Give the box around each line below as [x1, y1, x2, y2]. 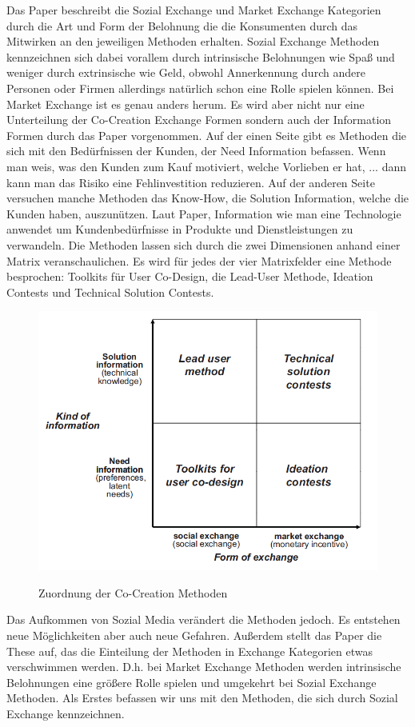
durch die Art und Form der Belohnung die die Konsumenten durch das [6, 17, 358, 34]
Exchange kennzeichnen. [6, 705, 125, 721]
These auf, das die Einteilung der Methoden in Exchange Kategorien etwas [6, 642, 373, 659]
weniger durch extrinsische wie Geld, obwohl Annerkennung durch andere [6, 64, 365, 81]
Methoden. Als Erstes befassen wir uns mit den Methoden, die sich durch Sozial [6, 689, 398, 706]
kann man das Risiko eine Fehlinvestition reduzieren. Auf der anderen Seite [6, 174, 375, 190]
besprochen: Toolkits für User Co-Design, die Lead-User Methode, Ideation [6, 268, 373, 285]
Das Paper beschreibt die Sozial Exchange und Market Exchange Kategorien [6, 2, 381, 18]
